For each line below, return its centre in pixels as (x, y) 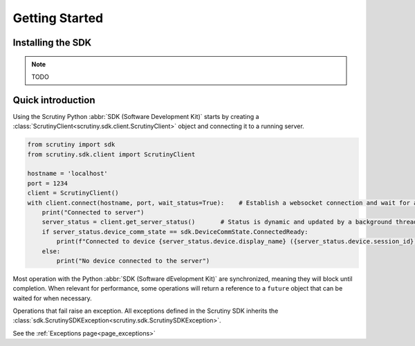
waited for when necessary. (53, 298)
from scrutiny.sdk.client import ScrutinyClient (111, 154)
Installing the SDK (52, 43)
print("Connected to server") (93, 212)
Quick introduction (54, 100)
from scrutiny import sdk (71, 145)
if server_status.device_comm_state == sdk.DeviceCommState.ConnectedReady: (175, 231)
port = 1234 (48, 183)
